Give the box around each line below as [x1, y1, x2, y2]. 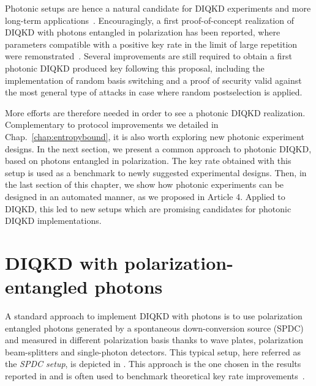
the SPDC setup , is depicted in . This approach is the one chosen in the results [5, 357, 301, 370]
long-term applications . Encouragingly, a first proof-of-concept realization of [5, 13, 294, 26]
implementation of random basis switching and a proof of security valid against [5, 73, 302, 86]
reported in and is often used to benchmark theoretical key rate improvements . [5, 369, 305, 382]
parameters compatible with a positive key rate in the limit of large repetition [5, 37, 298, 50]
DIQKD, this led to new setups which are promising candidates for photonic [5, 202, 292, 215]
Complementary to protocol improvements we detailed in [5, 118, 219, 131]
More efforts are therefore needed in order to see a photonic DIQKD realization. [5, 106, 306, 119]
